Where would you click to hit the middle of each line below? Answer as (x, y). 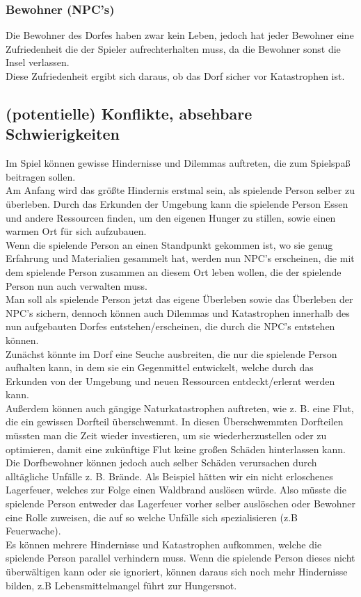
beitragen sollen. (41, 176)
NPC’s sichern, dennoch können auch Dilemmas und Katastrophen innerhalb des (178, 312)
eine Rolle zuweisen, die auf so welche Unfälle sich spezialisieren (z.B (152, 517)
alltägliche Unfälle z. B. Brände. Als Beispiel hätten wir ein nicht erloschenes (169, 476)
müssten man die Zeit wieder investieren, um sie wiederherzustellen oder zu (166, 435)
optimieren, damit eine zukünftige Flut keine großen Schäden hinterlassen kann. (176, 449)
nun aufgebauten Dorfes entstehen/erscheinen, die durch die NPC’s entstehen (170, 326)
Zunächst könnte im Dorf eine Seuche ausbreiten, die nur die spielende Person (171, 353)
